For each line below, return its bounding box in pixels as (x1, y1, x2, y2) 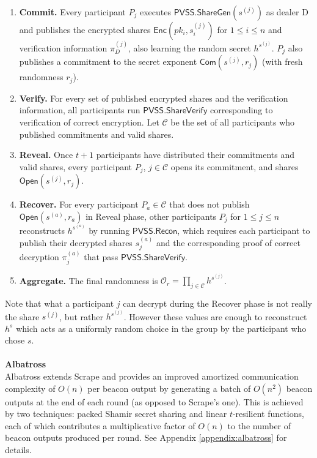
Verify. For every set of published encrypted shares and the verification (19, 91, 288, 104)
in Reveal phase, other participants (86, 209, 217, 222)
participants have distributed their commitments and (96, 148, 295, 161)
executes (139, 6, 171, 18)
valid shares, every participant (19, 160, 133, 173)
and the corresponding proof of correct (156, 236, 301, 249)
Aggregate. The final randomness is (19, 274, 158, 287)
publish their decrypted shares (19, 236, 133, 249)
